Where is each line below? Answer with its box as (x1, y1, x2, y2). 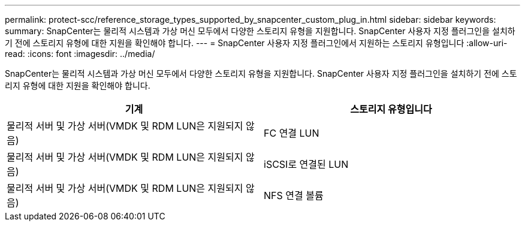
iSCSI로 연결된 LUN (264, 158, 349, 170)
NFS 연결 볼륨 (264, 189, 324, 201)
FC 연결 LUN (264, 127, 319, 139)
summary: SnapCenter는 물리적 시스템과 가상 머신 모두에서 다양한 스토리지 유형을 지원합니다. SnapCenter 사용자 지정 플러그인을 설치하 (5, 26, 515, 36)
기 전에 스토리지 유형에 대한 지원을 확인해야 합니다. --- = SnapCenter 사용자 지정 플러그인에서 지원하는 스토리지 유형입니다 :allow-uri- (5, 38, 508, 48)
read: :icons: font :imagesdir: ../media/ (5, 49, 155, 59)
